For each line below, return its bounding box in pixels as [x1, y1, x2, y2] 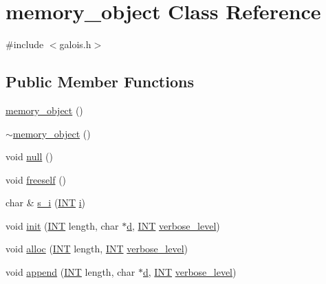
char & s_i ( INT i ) [6, 195, 86, 210]
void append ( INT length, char [6, 265, 135, 279]
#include [6, 37, 44, 52]
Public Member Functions [6, 71, 194, 92]
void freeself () [6, 172, 67, 186]
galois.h [59, 37, 91, 52]
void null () [6, 149, 53, 164]
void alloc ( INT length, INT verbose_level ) [6, 241, 188, 256]
